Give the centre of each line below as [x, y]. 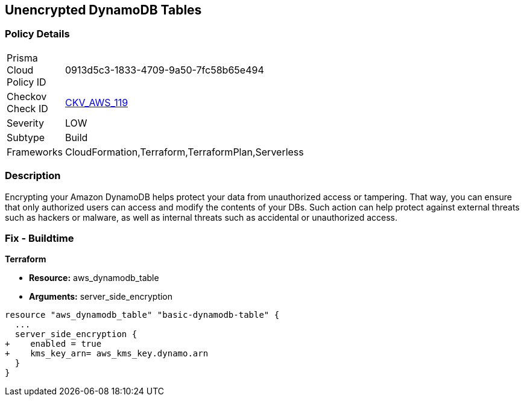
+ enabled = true [53, 344]
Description [33, 176]
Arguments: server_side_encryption [101, 297]
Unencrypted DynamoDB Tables [103, 10]
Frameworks [35, 152]
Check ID [27, 108]
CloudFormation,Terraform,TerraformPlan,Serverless [184, 152]
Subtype [26, 137]
